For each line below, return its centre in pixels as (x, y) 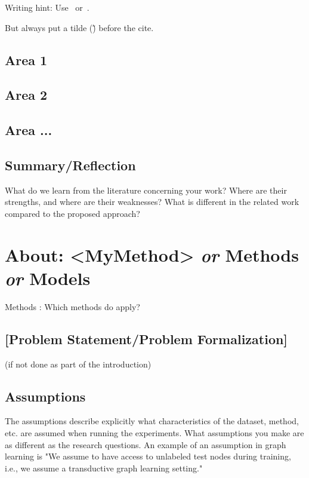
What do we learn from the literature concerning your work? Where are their (146, 190)
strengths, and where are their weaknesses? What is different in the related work (152, 202)
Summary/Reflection (70, 165)
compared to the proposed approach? (72, 213)
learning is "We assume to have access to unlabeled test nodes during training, (148, 456)
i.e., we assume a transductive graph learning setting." (104, 468)
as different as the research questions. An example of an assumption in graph (146, 444)
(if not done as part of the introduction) (78, 364)
